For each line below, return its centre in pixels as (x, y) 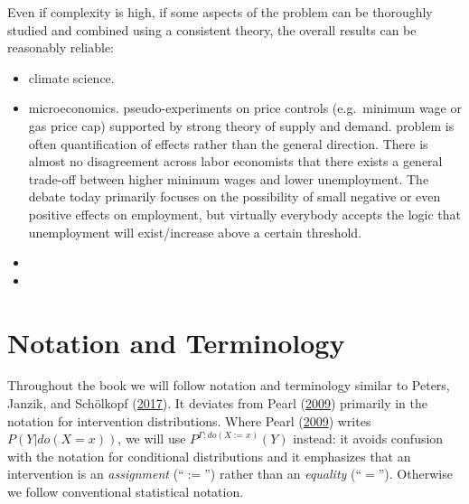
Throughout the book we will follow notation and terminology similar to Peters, (229, 385)
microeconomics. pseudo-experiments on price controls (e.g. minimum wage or (245, 108)
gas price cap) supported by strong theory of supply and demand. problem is (241, 125)
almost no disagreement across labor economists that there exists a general (235, 161)
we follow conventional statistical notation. (126, 491)
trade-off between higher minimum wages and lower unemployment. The (229, 178)
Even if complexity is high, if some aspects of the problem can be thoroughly (220, 12)
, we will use (152, 439)
